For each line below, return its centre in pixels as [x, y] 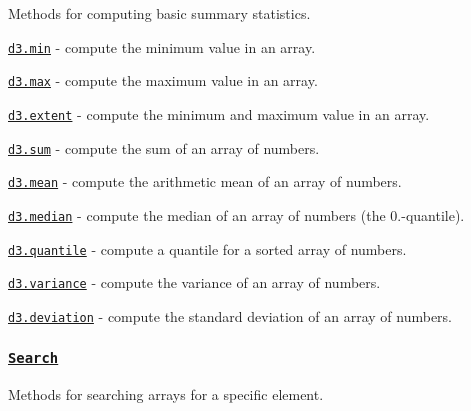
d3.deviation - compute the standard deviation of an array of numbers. [230, 315]
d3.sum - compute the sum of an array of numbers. [164, 147]
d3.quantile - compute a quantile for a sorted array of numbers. [207, 248]
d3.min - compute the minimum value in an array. [162, 46]
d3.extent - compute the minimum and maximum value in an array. [219, 113]
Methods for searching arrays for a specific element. [166, 394]
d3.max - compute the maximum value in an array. [163, 80]
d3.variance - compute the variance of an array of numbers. [194, 282]
